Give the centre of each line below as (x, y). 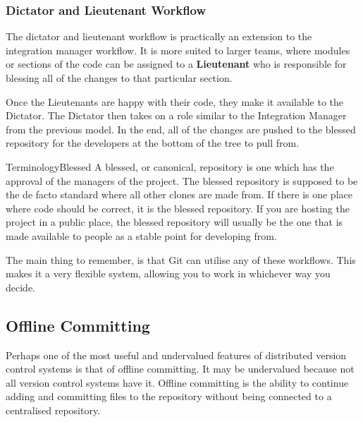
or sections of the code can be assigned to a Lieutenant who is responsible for (176, 64)
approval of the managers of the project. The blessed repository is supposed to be (182, 180)
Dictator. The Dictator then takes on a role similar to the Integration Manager (176, 115)
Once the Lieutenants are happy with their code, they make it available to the (175, 101)
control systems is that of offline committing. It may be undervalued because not (180, 369)
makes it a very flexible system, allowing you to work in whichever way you (168, 273)
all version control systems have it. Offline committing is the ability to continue (177, 382)
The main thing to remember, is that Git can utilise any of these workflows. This (181, 259)
